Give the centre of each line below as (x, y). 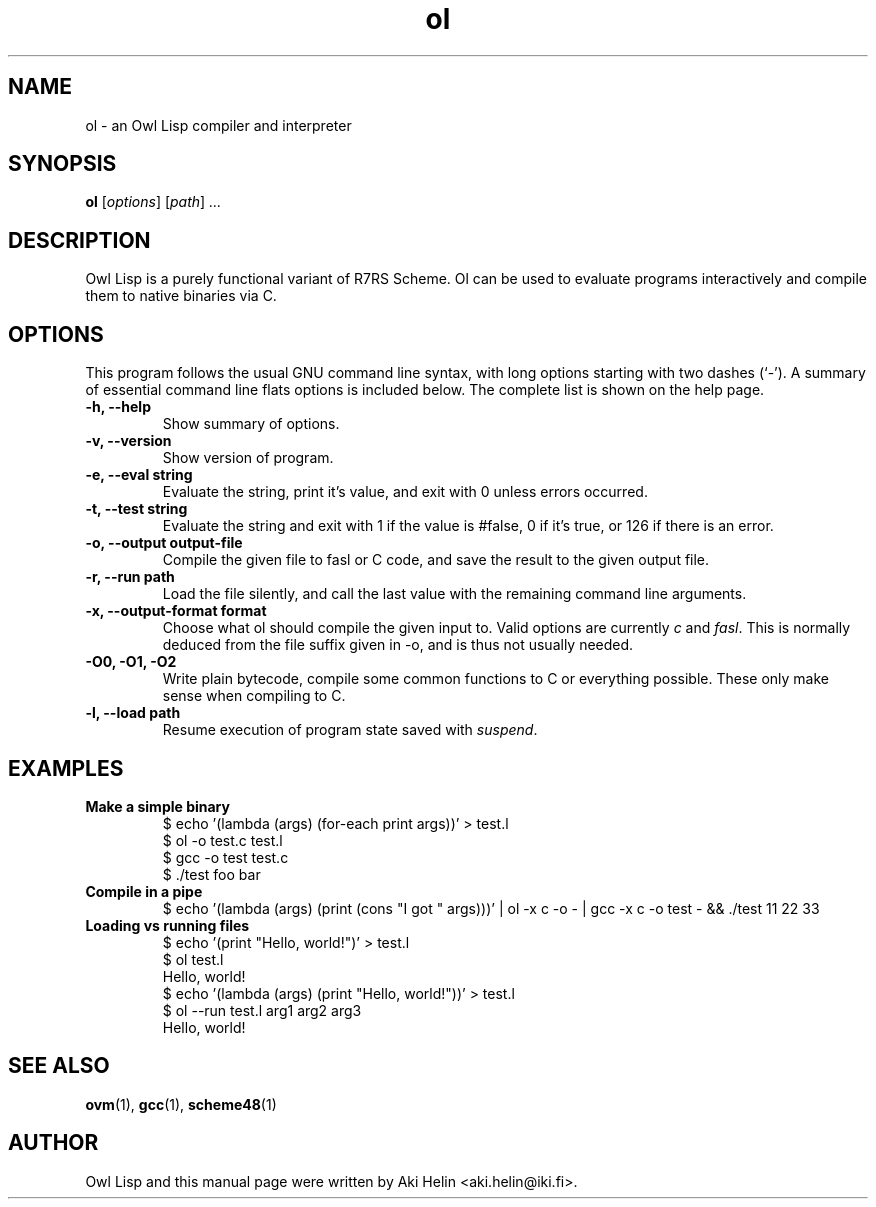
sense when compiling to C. (254, 696)
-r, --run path (130, 577)
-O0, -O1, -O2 (131, 662)
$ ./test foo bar (211, 874)
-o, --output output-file (164, 543)
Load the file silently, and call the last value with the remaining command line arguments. (454, 594)
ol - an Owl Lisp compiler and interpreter (218, 125)
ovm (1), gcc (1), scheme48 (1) (181, 1104)
